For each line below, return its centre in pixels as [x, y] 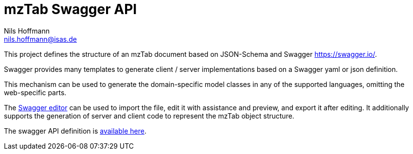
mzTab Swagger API [71, 9]
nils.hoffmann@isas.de [40, 39]
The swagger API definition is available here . [75, 131]
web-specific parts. [35, 92]
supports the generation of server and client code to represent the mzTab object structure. [149, 116]
